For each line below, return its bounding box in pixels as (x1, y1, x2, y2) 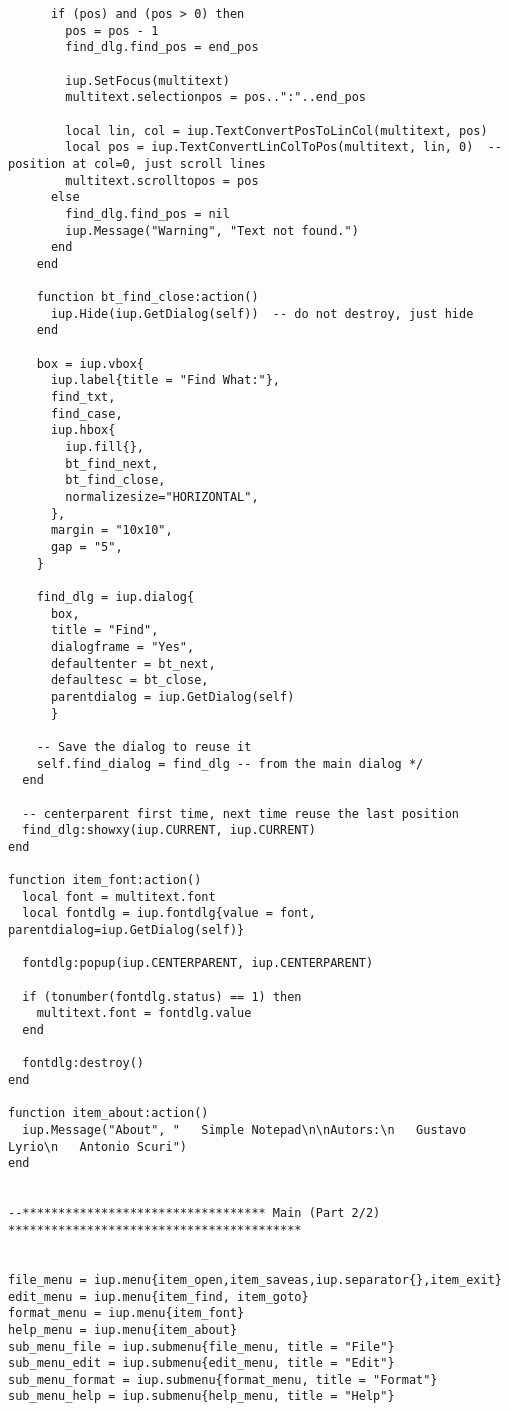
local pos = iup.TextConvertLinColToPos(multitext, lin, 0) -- (65, 140, 502, 155)
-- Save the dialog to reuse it (36, 739, 252, 754)
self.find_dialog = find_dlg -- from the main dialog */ (36, 756, 424, 771)
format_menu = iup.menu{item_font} (8, 1306, 245, 1321)
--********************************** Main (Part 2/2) (8, 1206, 381, 1221)
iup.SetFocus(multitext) (65, 73, 230, 88)
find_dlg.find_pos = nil (65, 206, 230, 221)
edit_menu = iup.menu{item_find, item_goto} (8, 1289, 309, 1304)
